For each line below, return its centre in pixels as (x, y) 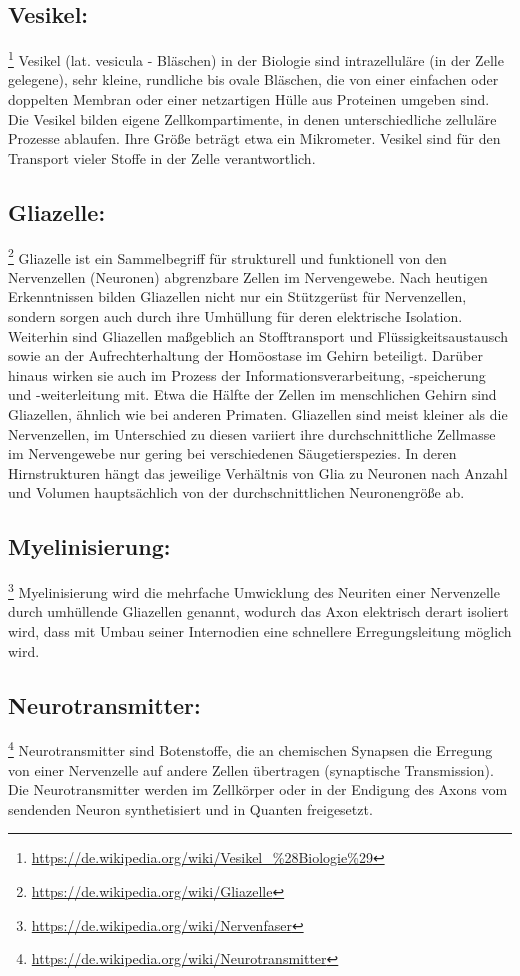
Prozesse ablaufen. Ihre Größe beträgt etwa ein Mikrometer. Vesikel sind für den (254, 138)
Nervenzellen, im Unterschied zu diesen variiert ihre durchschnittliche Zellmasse (252, 433)
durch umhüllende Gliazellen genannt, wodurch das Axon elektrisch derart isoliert (258, 611)
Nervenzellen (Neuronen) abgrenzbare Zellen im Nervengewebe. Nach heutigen (248, 276)
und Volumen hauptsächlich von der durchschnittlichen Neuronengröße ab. (236, 492)
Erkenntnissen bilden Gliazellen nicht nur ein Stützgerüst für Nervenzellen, (237, 296)
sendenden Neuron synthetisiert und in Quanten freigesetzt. (190, 808)
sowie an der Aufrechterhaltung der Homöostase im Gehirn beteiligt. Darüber (245, 355)
